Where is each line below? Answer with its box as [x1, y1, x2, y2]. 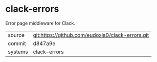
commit [8, 39, 26, 47]
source [8, 31, 25, 38]
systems [8, 48, 28, 55]
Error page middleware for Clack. [5, 20, 75, 26]
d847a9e [33, 39, 56, 47]
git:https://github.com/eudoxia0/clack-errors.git [33, 31, 149, 38]
